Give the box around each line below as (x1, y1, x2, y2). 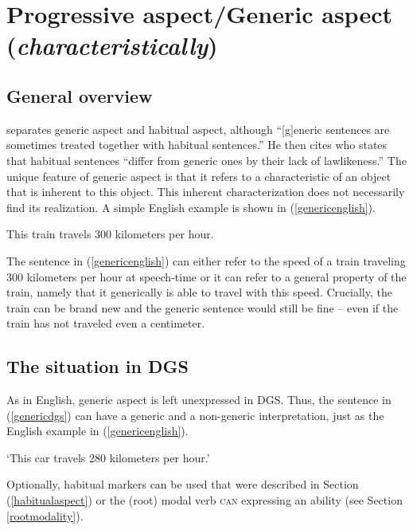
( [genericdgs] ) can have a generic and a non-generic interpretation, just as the (6, 406, 384, 423)
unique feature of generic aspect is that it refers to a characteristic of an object (6, 167, 392, 184)
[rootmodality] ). (6, 507, 84, 524)
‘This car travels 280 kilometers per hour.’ (6, 449, 210, 465)
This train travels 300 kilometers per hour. (6, 226, 214, 242)
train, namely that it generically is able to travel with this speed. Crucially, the (6, 284, 392, 300)
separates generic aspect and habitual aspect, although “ (6, 120, 282, 137)
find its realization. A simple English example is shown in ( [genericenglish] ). (6, 198, 376, 215)
